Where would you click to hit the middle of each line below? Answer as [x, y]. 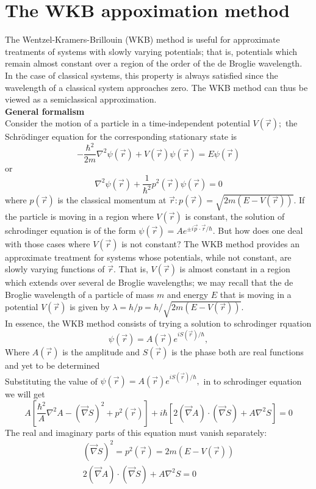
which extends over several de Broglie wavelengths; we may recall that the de [149, 282]
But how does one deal [260, 230]
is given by [90, 307]
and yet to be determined [52, 365]
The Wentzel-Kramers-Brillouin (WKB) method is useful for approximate [142, 39]
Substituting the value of [51, 381]
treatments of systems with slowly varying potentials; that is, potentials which [151, 51]
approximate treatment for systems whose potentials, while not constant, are [148, 257]
